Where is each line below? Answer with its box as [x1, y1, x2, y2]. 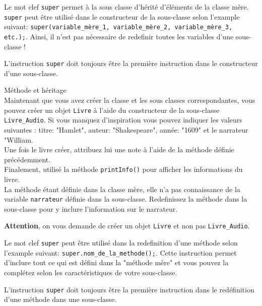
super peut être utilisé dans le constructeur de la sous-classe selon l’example [4, 11, 240, 22]
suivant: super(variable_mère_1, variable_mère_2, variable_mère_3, [4, 21, 233, 32]
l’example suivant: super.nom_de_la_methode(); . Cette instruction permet [4, 247, 237, 258]
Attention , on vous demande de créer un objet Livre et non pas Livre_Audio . [4, 220, 250, 231]
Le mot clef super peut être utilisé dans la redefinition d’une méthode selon [4, 237, 238, 248]
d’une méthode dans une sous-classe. [4, 294, 117, 304]
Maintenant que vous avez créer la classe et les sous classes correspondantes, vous [4, 95, 255, 105]
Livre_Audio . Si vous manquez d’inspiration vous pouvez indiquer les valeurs [4, 114, 242, 125]
